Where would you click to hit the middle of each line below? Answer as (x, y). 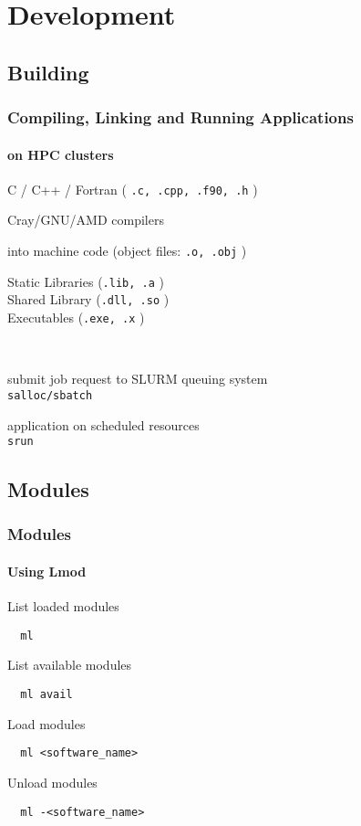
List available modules (70, 665)
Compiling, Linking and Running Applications (180, 117)
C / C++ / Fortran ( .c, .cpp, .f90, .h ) (133, 189)
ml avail (46, 695)
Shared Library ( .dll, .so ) (88, 299)
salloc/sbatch (50, 395)
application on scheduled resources (103, 424)
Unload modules (52, 782)
